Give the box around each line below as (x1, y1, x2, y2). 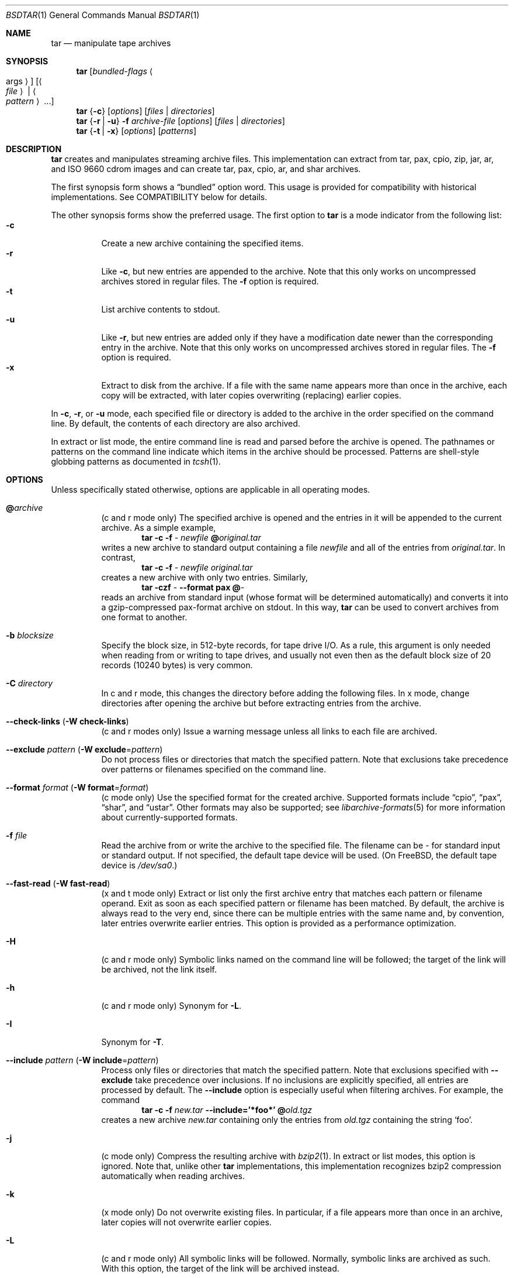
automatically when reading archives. (101, 1171, 245, 1181)
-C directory (6, 678, 53, 688)
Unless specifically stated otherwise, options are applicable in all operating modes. (51, 485, 370, 494)
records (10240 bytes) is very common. (101, 660, 253, 670)
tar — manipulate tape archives (51, 38, 171, 48)
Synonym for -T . (101, 1037, 164, 1047)
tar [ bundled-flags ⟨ (76, 66, 153, 76)
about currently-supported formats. (101, 812, 238, 822)
